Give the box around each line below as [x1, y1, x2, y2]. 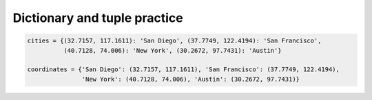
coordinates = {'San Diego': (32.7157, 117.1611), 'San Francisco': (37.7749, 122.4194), [27, 66, 340, 73]
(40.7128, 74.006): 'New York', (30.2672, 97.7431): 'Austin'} [63, 47, 282, 54]
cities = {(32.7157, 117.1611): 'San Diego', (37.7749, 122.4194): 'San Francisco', [27, 37, 322, 45]
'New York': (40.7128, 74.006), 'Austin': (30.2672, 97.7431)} [81, 75, 300, 83]
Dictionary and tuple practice [12, 10, 183, 25]
